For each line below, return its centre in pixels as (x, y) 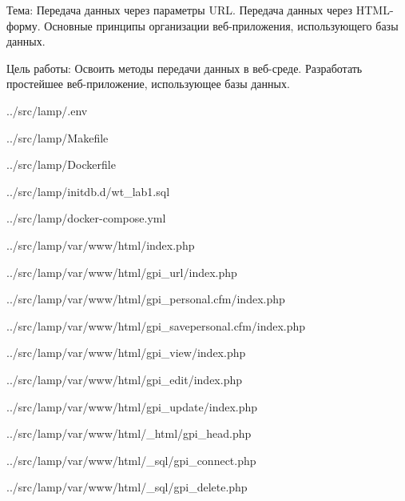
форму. (24, 25)
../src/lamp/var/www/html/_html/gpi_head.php (129, 433)
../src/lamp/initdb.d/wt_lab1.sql (88, 191)
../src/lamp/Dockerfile (61, 164)
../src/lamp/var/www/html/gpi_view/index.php (126, 353)
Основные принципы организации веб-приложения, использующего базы (221, 25)
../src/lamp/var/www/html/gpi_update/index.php (132, 406)
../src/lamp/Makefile (58, 137)
